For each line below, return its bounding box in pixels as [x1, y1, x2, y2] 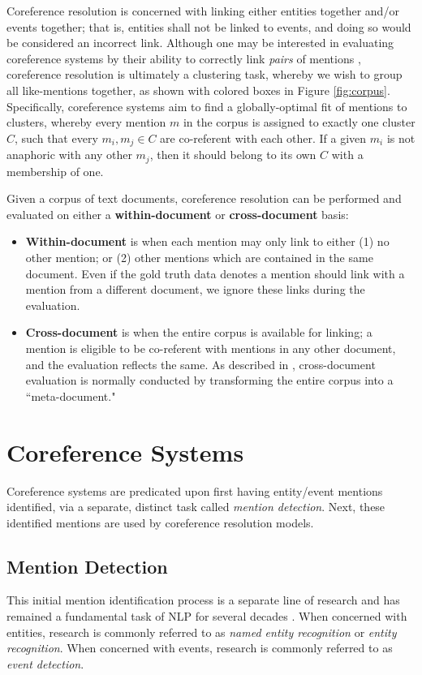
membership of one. [6, 162, 104, 179]
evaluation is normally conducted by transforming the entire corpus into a [25, 372, 394, 389]
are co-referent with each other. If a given [160, 129, 367, 146]
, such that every [15, 129, 98, 146]
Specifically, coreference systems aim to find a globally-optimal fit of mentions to [6, 97, 407, 114]
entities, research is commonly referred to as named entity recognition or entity [6, 623, 397, 640]
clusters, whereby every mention [6, 114, 166, 131]
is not [386, 129, 416, 146]
